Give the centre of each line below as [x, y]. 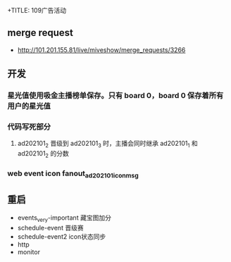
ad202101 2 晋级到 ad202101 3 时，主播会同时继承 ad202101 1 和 [108, 144]
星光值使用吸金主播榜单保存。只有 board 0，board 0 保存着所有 [115, 96]
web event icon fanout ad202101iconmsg [73, 174]
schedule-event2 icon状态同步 [62, 236]
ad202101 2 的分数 [43, 155]
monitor [29, 251]
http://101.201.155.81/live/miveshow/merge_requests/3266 [101, 50]
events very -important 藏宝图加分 [64, 218]
